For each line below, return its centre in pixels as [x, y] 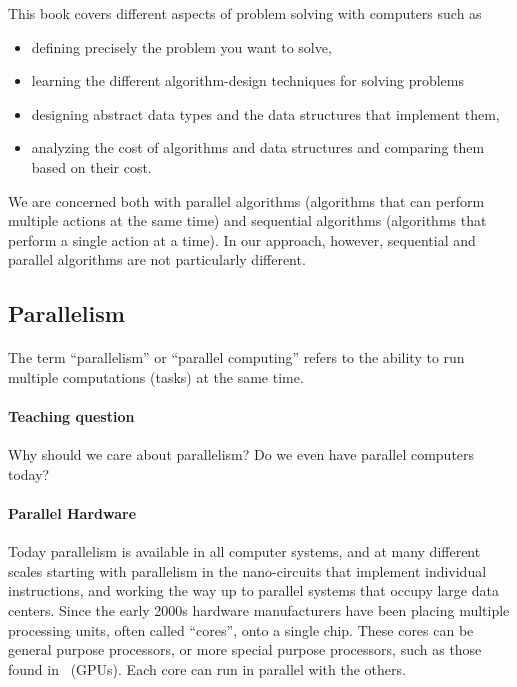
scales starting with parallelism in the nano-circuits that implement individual [247, 570]
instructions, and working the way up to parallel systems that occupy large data [253, 590]
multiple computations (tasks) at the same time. [156, 376]
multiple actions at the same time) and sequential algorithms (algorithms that [247, 220]
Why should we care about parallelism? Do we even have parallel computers [241, 454]
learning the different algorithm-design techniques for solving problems [247, 80]
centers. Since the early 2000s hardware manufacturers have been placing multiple [259, 610]
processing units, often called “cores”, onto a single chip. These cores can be [241, 629]
